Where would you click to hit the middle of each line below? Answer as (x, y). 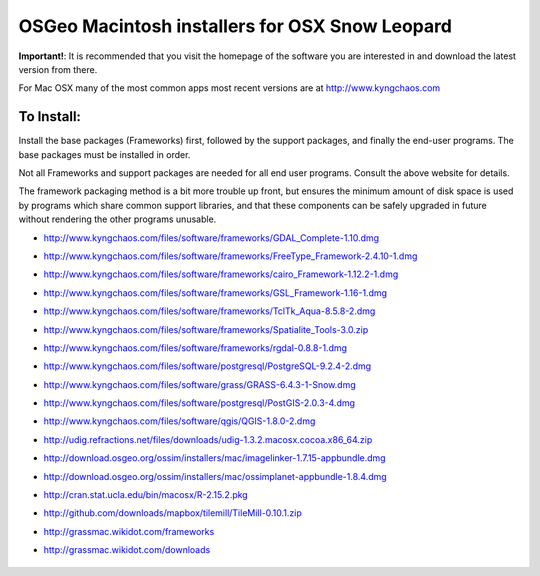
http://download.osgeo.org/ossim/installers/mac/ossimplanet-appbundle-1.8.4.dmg (215, 476)
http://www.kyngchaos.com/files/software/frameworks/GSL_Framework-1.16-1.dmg (215, 292)
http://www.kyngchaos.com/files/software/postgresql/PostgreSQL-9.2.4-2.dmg (207, 366)
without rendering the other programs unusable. (117, 219)
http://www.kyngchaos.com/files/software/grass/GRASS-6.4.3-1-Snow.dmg (199, 384)
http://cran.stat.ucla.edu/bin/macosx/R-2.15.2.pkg (146, 495)
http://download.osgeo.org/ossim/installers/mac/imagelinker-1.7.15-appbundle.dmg (214, 458)
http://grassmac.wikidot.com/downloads (127, 550)
